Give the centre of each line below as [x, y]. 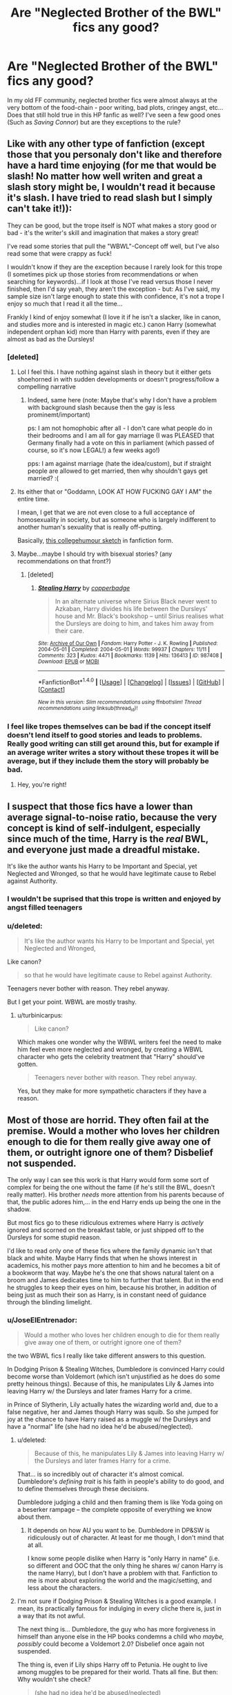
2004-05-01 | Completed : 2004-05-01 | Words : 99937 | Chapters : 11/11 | [124, 650]
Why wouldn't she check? [54, 1679]
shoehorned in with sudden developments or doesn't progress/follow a [118, 380]
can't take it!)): [40, 209]
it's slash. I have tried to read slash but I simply [110, 198]
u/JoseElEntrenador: [42, 1320]
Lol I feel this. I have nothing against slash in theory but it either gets [114, 372]
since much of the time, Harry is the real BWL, [108, 839]
